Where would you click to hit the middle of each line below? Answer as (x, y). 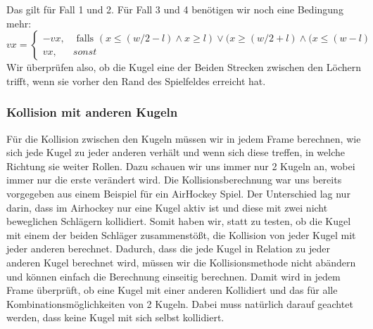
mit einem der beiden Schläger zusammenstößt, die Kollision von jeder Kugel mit (181, 234)
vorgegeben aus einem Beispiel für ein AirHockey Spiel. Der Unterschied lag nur (178, 193)
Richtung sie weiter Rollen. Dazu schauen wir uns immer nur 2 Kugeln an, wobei (181, 166)
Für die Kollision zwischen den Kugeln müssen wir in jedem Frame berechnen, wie (184, 138)
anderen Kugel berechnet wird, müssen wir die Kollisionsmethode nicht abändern (181, 262)
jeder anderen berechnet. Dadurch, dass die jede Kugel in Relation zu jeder (169, 249)
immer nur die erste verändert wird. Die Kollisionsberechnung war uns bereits (174, 180)
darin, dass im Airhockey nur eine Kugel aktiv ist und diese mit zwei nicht (167, 207)
